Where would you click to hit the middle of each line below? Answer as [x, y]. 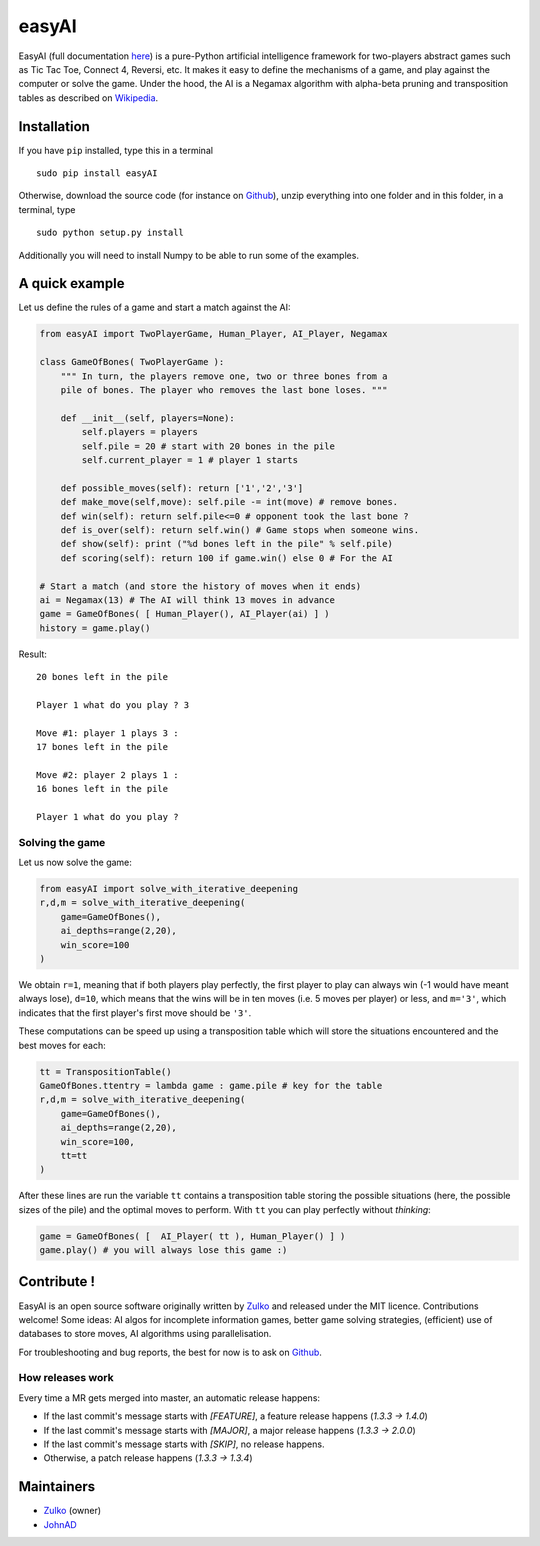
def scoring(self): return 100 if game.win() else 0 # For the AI [227, 558]
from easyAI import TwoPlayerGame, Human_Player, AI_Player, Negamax [213, 334]
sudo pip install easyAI [97, 173]
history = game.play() [95, 628]
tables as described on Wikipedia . [88, 97]
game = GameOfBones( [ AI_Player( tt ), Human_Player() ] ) [192, 1236]
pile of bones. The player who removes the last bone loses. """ [224, 390]
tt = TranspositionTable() [105, 1071]
